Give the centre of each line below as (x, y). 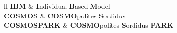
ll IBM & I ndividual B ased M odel (57, 6)
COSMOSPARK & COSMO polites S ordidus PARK (89, 25)
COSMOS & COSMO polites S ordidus (65, 15)
